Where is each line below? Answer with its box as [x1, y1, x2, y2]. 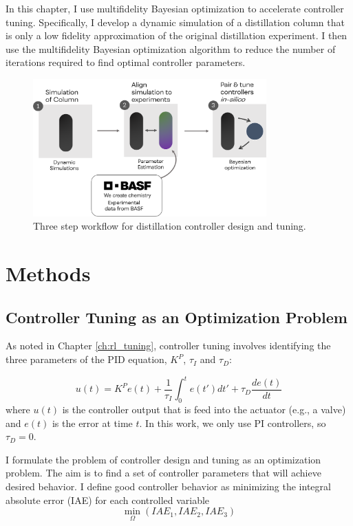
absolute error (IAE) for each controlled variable [6, 492, 210, 507]
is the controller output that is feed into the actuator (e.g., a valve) [62, 402, 346, 416]
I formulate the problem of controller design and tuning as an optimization [6, 452, 321, 466]
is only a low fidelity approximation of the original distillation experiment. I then [6, 28, 347, 43]
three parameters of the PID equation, [6, 352, 167, 366]
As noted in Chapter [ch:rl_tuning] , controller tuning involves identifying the [6, 338, 331, 353]
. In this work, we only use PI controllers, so [139, 415, 326, 430]
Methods [6, 259, 91, 287]
